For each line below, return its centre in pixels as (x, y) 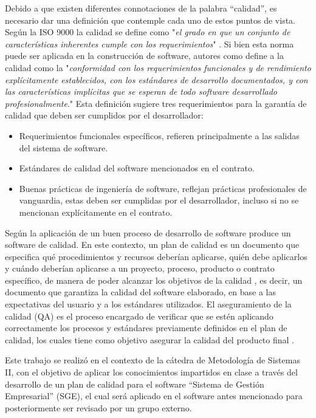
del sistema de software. (64, 147)
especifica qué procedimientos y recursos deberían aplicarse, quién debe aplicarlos (156, 256)
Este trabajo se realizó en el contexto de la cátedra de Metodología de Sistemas (153, 360)
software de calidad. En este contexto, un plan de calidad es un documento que (152, 245)
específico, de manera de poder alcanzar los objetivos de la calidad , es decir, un (154, 280)
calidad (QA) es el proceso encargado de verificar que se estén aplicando (139, 316)
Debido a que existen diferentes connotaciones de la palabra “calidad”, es (141, 8)
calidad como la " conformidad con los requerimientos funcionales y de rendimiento (158, 67)
